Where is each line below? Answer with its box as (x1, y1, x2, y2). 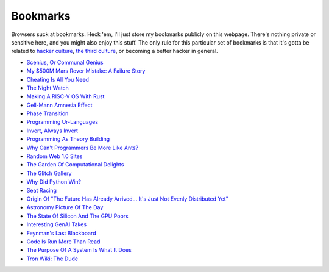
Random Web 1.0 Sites (26, 152, 83, 160)
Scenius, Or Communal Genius (26, 59, 104, 66)
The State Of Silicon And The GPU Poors (26, 212, 129, 220)
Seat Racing (26, 187, 57, 194)
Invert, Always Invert (26, 127, 79, 134)
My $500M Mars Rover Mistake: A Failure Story (26, 67, 146, 74)
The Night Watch (26, 84, 69, 91)
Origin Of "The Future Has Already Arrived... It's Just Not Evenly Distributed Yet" (26, 195, 228, 202)
